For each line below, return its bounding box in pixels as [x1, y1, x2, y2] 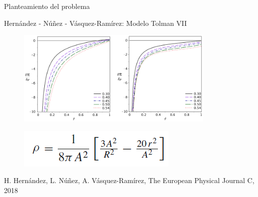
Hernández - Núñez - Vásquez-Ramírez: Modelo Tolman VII [4, 17, 187, 28]
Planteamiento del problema [4, 1, 90, 11]
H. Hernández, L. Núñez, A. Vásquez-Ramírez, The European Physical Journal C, [4, 175, 255, 186]
